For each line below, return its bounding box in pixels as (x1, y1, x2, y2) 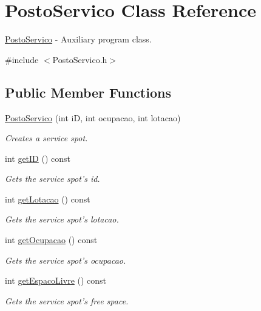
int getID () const (5, 152, 71, 164)
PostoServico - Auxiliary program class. (5, 33, 152, 45)
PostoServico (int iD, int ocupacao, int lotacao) (5, 111, 181, 124)
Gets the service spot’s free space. (5, 294, 129, 307)
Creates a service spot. (5, 132, 88, 144)
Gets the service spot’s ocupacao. (5, 253, 126, 266)
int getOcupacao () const (5, 233, 98, 246)
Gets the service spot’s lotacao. (5, 213, 119, 226)
